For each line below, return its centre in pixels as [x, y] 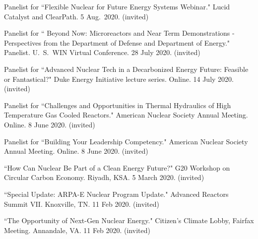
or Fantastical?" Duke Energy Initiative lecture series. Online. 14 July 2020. [119, 79]
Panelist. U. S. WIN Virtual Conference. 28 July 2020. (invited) [102, 52]
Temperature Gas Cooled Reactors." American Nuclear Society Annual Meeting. [126, 115]
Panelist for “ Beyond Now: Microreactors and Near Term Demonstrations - [119, 33]
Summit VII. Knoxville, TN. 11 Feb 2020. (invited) [82, 204]
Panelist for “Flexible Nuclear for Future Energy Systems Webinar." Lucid [117, 6]
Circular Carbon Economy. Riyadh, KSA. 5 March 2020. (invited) [104, 177]
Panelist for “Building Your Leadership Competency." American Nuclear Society [126, 141]
